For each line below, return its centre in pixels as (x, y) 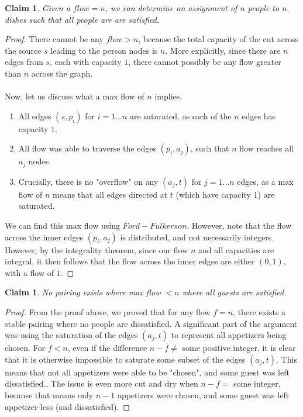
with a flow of (29, 272)
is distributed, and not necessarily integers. (197, 237)
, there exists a (259, 311)
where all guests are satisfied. (234, 292)
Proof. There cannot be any (54, 39)
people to (264, 8)
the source (23, 50)
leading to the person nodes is (104, 50)
